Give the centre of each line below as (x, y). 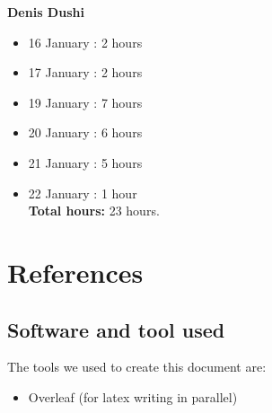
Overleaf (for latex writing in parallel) (133, 396)
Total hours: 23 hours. (94, 211)
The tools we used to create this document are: (137, 367)
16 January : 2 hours (85, 42)
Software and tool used (116, 329)
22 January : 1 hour (83, 193)
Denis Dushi (46, 12)
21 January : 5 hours (85, 162)
